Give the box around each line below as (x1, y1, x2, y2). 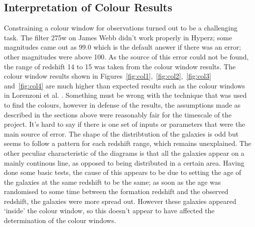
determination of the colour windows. (4, 215, 116, 226)
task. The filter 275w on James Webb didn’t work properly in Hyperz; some (4, 32, 232, 42)
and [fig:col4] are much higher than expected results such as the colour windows (4, 80, 245, 90)
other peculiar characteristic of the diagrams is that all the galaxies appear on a (4, 147, 245, 158)
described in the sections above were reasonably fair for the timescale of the (4, 109, 232, 119)
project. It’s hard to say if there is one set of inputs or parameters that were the (4, 119, 245, 129)
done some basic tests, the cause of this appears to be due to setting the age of (4, 167, 241, 177)
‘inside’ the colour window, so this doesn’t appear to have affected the (4, 205, 215, 216)
